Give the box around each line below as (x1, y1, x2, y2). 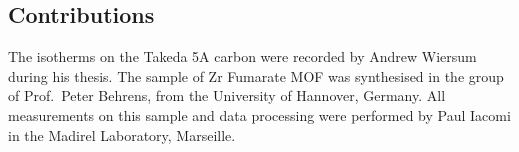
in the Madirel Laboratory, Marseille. (8, 124, 236, 145)
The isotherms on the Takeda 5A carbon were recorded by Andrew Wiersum (8, 46, 477, 67)
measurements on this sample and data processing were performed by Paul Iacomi (8, 104, 511, 125)
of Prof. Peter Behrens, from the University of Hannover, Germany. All (8, 85, 446, 106)
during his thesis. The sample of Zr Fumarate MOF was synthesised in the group (8, 65, 504, 86)
